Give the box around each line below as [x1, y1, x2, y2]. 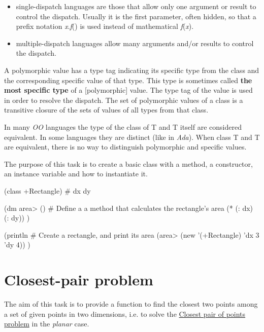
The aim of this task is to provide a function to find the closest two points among [4, 299, 258, 309]
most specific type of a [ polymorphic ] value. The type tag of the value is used [4, 85, 253, 95]
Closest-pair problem [4, 269, 153, 290]
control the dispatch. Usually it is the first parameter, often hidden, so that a [16, 11, 256, 21]
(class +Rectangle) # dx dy [4, 185, 91, 196]
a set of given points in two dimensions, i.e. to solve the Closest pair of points [4, 308, 246, 319]
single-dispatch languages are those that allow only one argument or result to [16, 1, 256, 11]
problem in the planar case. [4, 318, 89, 329]
